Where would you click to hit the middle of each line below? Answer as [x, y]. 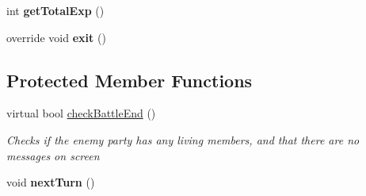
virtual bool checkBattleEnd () [81, 113]
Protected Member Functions [130, 80]
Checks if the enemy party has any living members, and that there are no [183, 139]
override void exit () [56, 37]
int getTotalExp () [55, 10]
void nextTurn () [51, 182]
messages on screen [53, 155]
